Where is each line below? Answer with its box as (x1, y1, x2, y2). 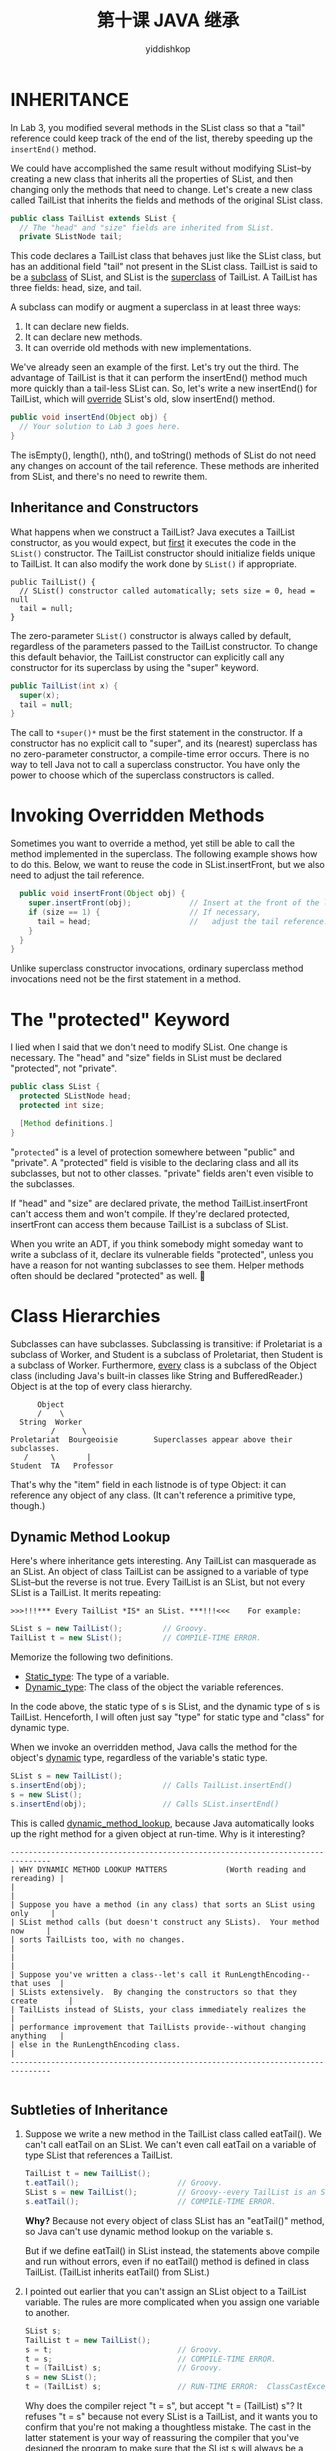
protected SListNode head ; (19, 1091, 132, 1101)
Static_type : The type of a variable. (24, 1671, 170, 1683)
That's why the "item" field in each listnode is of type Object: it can (10, 1478, 287, 1490)
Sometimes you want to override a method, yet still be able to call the (10, 837, 295, 850)
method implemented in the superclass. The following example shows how (10, 848, 318, 860)
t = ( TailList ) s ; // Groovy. (24, 2363, 223, 2373)
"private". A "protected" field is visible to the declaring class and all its (10, 1156, 299, 1168)
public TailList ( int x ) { (10, 681, 118, 691)
